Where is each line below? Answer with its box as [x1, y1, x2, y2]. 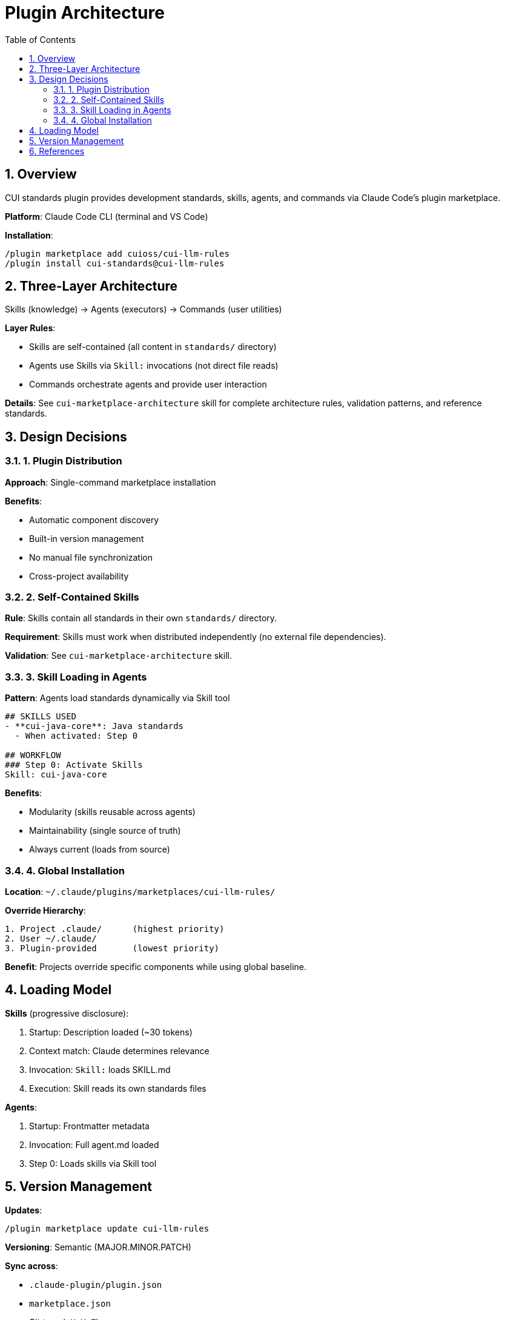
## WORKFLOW [5, 750, 61, 761]
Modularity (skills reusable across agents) [29, 807, 196, 817]
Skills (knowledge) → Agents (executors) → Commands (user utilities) [5, 304, 282, 315]
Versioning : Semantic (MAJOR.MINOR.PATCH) [5, 1241, 191, 1252]
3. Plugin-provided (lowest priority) [5, 943, 220, 953]
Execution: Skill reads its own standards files [29, 1083, 206, 1094]
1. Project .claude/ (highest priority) [5, 923, 225, 934]
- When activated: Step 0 [15, 731, 138, 741]
